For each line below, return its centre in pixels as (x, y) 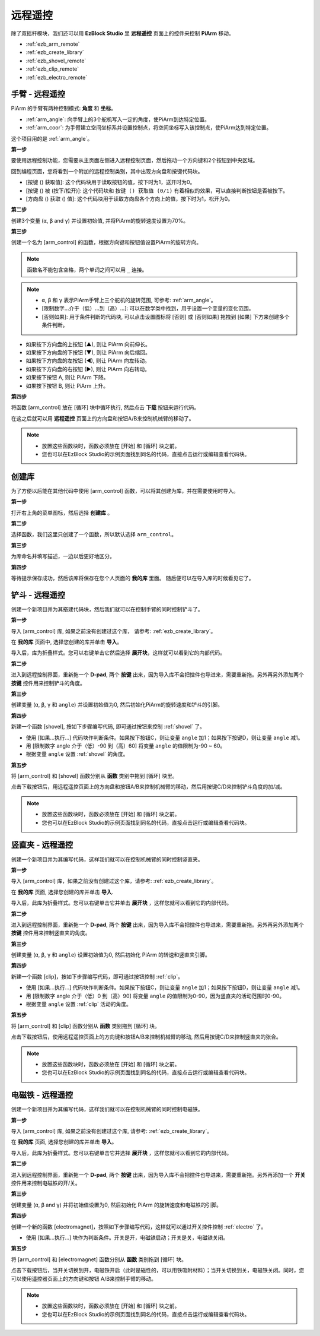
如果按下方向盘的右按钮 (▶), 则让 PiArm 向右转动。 (88, 369)
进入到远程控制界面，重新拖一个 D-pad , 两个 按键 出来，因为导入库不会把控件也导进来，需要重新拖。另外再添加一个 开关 (158, 1174)
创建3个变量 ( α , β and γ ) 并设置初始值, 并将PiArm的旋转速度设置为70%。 (100, 220)
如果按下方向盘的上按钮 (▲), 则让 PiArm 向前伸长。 (88, 344)
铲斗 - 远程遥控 (38, 595)
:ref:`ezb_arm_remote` (53, 44)
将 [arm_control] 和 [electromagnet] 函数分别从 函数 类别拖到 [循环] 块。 (99, 1259)
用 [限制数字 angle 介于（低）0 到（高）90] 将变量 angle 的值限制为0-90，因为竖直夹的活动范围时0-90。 (155, 996)
